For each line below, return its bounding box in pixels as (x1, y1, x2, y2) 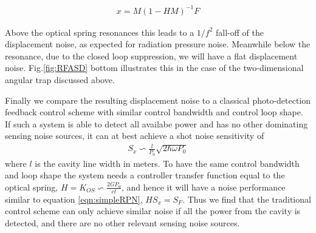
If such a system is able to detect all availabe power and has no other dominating (5, 117, 308, 130)
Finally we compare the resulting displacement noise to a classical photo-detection (5, 93, 311, 106)
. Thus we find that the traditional (182, 192, 311, 205)
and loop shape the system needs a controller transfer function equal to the (5, 169, 285, 181)
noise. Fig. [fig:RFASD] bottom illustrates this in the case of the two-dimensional (5, 61, 304, 74)
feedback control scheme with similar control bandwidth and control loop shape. (5, 106, 303, 118)
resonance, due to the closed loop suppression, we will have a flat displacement (5, 49, 298, 62)
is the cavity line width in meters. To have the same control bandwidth (35, 157, 300, 169)
